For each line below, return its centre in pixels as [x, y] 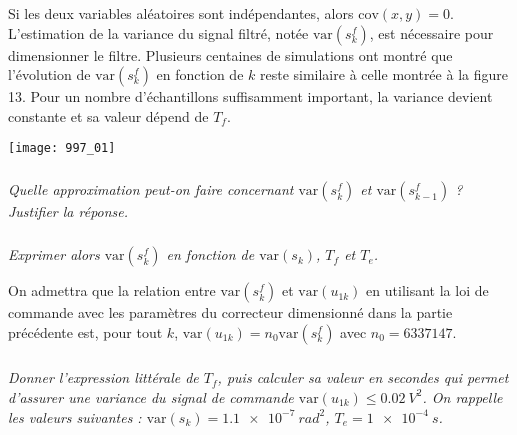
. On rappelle [462, 396]
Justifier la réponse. [68, 211]
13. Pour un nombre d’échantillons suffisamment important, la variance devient [250, 96]
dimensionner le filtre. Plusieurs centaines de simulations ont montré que [230, 54]
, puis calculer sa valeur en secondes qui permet [363, 377]
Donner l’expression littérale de [103, 377]
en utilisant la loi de [427, 290]
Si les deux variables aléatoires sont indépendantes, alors [181, 13]
